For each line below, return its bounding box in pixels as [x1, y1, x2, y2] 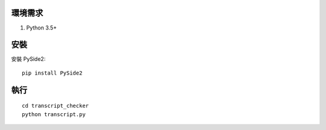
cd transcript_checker [22, 102, 89, 110]
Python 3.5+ [26, 24, 57, 31]
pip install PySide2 [22, 69, 83, 76]
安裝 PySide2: [11, 55, 46, 63]
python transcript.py [22, 111, 86, 117]
